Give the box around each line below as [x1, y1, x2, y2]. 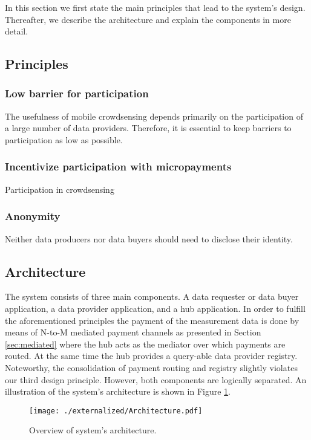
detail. [5, 25, 28, 37]
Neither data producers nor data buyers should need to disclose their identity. [5, 232, 293, 245]
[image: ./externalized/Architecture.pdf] [29, 406, 203, 415]
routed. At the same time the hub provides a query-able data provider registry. [5, 349, 298, 362]
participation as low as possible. [5, 133, 123, 146]
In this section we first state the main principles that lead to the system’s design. [5, 1, 306, 13]
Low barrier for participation [5, 86, 149, 101]
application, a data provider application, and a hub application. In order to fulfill [5, 302, 306, 314]
